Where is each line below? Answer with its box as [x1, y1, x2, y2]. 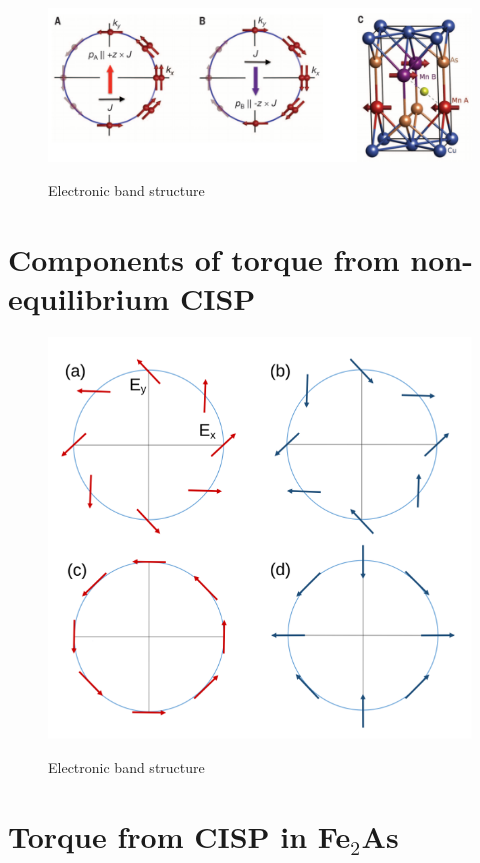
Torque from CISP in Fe [8, 815, 351, 856]
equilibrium [8, 278, 170, 318]
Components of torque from [8, 238, 400, 279]
